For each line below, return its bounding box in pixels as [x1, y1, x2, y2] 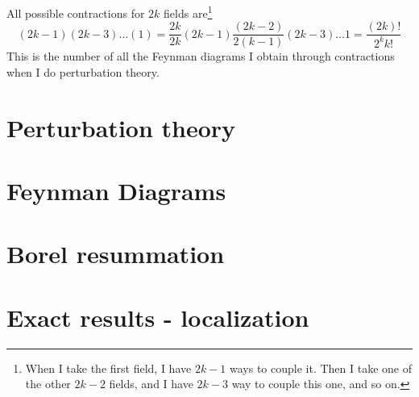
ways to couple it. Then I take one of [229, 359, 412, 376]
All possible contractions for [6, 4, 145, 21]
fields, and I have [109, 375, 193, 392]
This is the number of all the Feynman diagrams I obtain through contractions [6, 48, 395, 65]
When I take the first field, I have [25, 359, 192, 376]
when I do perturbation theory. [6, 63, 160, 80]
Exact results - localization [6, 300, 309, 333]
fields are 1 [164, 2, 213, 21]
